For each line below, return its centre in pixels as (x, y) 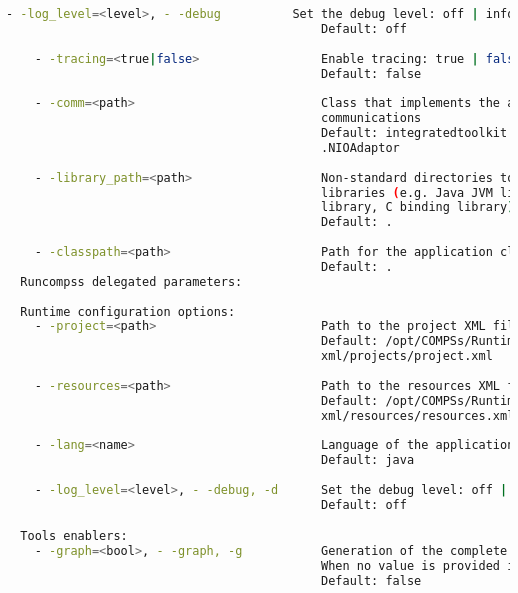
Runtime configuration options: (128, 311)
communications (371, 118)
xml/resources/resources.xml (418, 415)
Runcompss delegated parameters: (131, 281)
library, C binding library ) (418, 207)
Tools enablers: (74, 536)
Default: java (368, 460)
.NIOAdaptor (360, 147)
